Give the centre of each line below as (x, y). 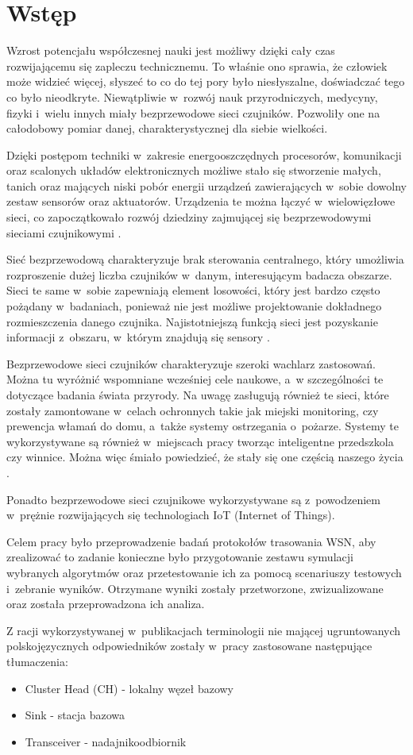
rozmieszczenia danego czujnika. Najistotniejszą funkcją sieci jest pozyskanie (192, 321)
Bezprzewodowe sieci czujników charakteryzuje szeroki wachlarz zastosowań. (191, 363)
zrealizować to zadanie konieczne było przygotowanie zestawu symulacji (180, 557)
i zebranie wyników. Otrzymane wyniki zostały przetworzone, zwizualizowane (195, 588)
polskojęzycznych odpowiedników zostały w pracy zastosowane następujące (189, 646)
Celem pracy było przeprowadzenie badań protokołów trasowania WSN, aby (191, 541)
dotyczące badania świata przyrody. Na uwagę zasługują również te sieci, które (198, 395)
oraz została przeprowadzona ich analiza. (106, 604)
